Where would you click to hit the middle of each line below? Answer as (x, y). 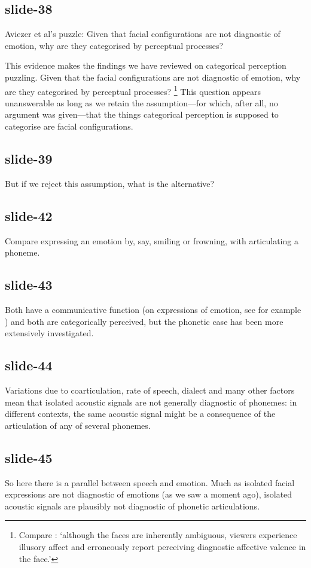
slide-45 (29, 457)
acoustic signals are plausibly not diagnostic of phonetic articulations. (132, 506)
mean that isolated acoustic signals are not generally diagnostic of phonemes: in (151, 402)
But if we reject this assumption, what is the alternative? (110, 183)
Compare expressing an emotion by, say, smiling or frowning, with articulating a (152, 240)
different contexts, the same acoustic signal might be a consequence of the (140, 414)
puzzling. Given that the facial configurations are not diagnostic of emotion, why (153, 77)
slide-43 (29, 285)
